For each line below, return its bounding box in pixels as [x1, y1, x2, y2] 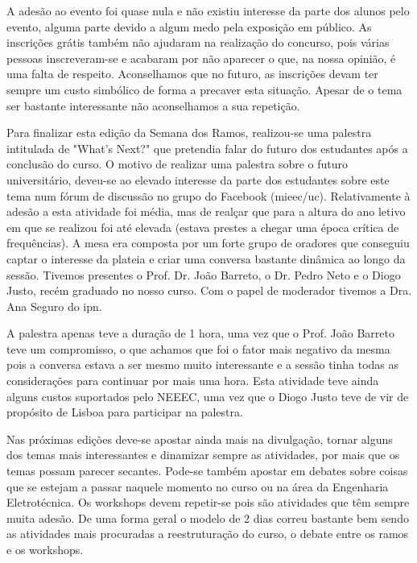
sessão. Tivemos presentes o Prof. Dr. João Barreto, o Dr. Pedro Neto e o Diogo [6, 266, 401, 283]
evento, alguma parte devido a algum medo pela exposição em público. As [6, 18, 372, 35]
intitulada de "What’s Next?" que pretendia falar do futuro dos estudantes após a [6, 139, 408, 156]
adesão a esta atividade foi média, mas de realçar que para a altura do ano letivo [6, 203, 406, 220]
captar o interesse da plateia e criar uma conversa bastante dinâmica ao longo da [6, 250, 406, 267]
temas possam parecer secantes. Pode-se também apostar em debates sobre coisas [6, 462, 408, 479]
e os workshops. [6, 541, 84, 557]
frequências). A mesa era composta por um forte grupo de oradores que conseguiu [6, 234, 410, 251]
